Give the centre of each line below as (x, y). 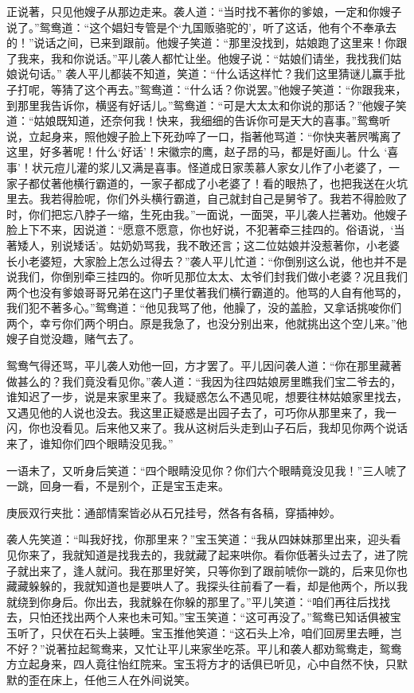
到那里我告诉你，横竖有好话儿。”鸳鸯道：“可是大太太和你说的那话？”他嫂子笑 (207, 105)
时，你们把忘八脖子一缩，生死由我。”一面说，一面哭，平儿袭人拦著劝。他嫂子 (207, 214)
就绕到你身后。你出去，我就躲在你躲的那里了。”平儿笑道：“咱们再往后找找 (199, 601)
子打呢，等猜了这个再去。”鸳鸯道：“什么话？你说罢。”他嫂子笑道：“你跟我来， (207, 89)
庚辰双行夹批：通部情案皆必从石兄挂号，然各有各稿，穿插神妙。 (174, 512)
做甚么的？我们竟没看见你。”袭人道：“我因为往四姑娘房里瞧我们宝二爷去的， (204, 381)
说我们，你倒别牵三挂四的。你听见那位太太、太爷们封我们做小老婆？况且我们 (207, 276)
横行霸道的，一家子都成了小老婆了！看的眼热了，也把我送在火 (234, 183)
